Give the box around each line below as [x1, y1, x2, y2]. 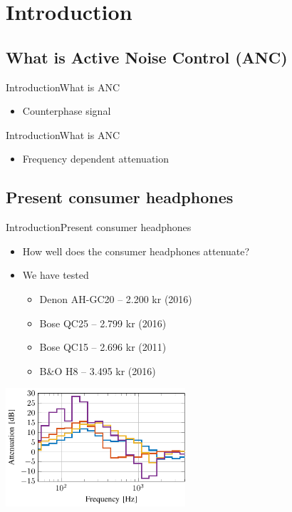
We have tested [22, 267, 89, 282]
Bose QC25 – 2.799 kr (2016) [39, 315, 167, 330]
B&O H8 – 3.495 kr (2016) [39, 363, 156, 378]
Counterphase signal [22, 103, 111, 118]
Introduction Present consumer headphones [6, 220, 192, 235]
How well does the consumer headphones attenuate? [22, 243, 250, 258]
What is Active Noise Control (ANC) [6, 46, 288, 68]
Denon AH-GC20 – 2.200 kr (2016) [39, 291, 192, 306]
